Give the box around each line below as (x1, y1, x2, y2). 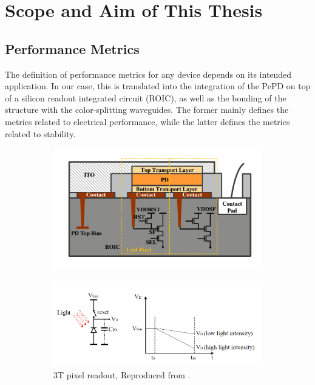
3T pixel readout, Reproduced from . (53, 369, 191, 381)
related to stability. (5, 127, 76, 140)
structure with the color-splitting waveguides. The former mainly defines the (5, 103, 289, 116)
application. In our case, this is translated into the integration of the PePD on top (5, 80, 311, 92)
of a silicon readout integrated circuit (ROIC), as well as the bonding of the (5, 91, 286, 104)
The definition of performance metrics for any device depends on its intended (5, 67, 292, 80)
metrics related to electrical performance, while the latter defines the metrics (5, 115, 290, 128)
